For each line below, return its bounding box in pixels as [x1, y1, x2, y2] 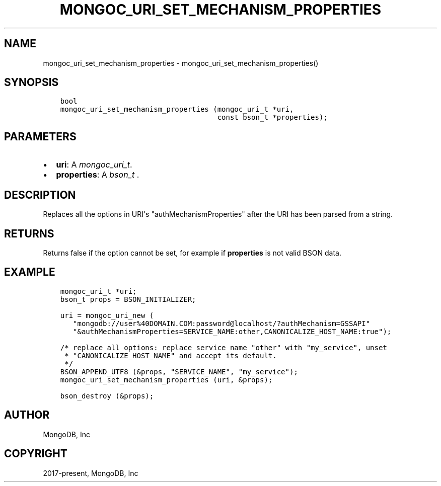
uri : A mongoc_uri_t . [56, 159, 132, 170]
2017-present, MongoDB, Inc [43, 468, 138, 477]
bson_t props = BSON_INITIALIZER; [60, 295, 196, 303]
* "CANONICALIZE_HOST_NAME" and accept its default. [64, 351, 277, 360]
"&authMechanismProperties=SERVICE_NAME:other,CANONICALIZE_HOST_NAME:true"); [73, 327, 392, 336]
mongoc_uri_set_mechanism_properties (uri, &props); [60, 375, 273, 384]
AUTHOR [4, 409, 50, 422]
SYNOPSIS [4, 76, 59, 89]
